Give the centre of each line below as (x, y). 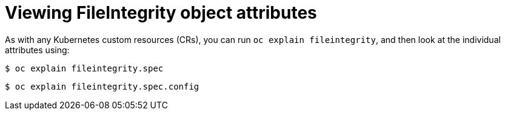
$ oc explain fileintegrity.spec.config (102, 86)
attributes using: (37, 50)
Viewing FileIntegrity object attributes (161, 13)
